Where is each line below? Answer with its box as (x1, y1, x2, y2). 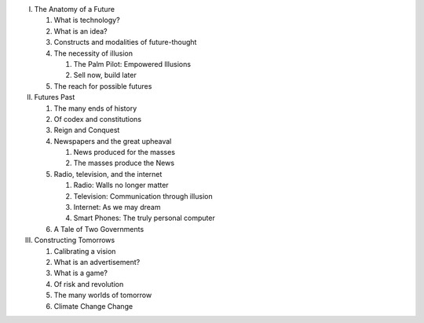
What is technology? (53, 16, 121, 25)
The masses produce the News (73, 158, 175, 168)
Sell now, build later (73, 71, 137, 80)
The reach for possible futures (53, 81, 152, 90)
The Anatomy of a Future (34, 5, 115, 13)
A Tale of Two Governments (53, 224, 144, 233)
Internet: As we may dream (73, 203, 161, 212)
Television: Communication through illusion (73, 191, 213, 200)
